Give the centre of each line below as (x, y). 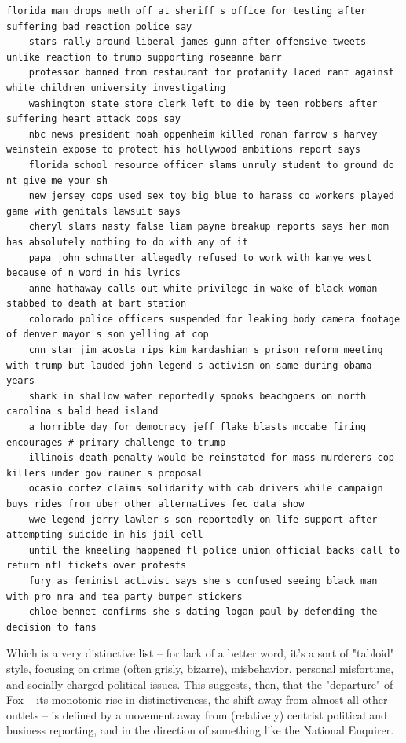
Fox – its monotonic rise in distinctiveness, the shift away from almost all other (197, 699)
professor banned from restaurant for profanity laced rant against (211, 73)
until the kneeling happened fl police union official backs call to (214, 550)
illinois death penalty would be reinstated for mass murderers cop (211, 458)
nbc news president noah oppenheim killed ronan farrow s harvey (203, 134)
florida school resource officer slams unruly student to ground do (211, 165)
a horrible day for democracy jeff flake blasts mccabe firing (198, 427)
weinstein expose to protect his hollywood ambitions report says (184, 150)
